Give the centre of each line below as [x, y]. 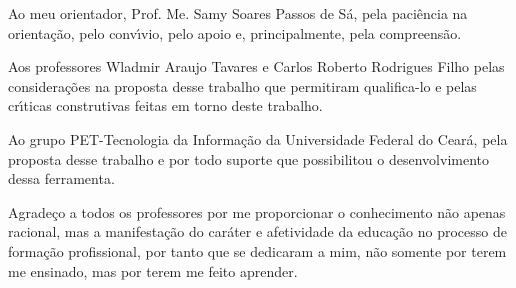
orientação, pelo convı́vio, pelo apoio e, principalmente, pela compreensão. [235, 32]
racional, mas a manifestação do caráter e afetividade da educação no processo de [257, 231]
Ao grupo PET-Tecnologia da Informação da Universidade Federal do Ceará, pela [258, 138]
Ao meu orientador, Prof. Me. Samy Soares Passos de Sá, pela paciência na [238, 13]
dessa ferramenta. [61, 178]
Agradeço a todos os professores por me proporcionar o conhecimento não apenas [257, 211]
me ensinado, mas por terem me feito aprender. [153, 270]
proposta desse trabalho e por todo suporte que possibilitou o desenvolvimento [248, 158]
